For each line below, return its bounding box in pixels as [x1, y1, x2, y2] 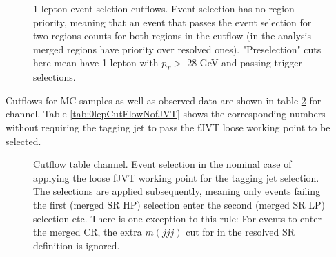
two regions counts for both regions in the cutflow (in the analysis [33, 28, 312, 43]
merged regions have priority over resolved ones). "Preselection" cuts [33, 41, 322, 56]
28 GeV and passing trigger [187, 55, 302, 70]
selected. [6, 133, 41, 148]
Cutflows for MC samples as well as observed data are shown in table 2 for [6, 93, 322, 107]
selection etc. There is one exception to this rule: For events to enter [33, 211, 322, 225]
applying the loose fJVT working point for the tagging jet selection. [33, 170, 319, 184]
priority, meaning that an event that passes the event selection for [33, 15, 312, 29]
